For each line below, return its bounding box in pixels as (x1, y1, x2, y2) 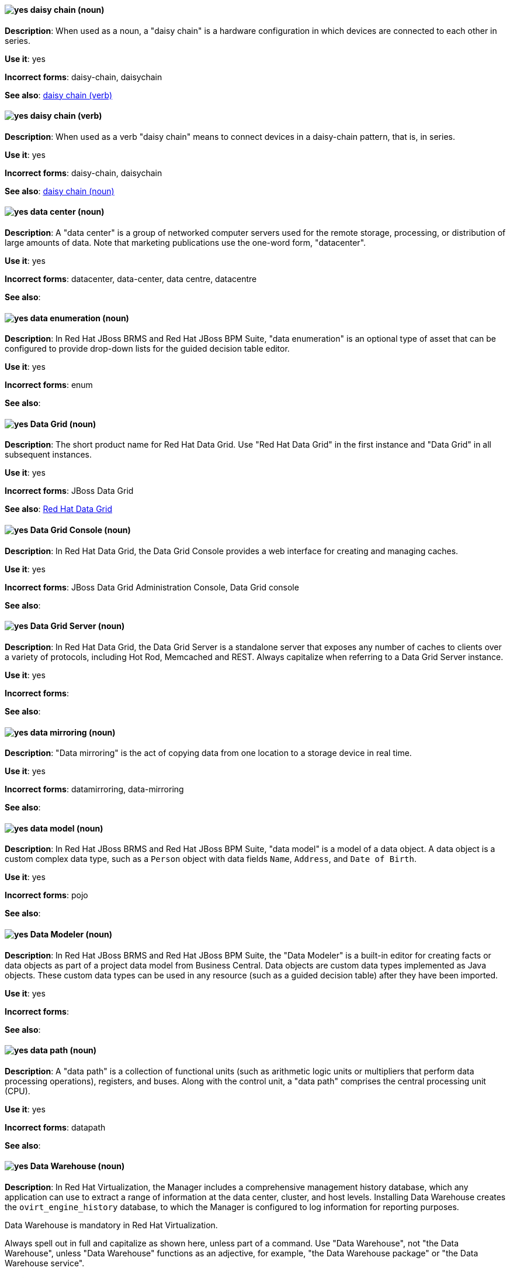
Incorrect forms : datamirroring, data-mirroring (5, 784, 184, 795)
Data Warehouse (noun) (30, 1161, 125, 1171)
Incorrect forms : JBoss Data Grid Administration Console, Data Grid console (5, 582, 299, 592)
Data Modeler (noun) (30, 929, 113, 939)
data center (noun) (30, 207, 105, 217)
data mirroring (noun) (30, 727, 116, 737)
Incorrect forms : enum (5, 380, 93, 390)
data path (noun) (30, 1045, 97, 1056)
